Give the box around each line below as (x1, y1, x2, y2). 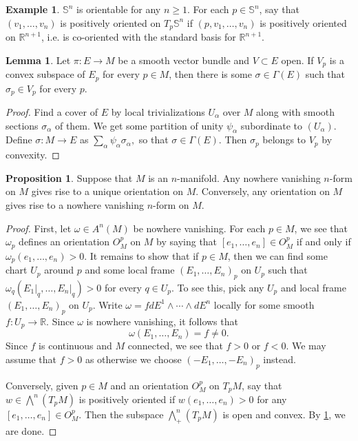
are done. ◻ (6, 423, 57, 438)
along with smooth (256, 105, 335, 119)
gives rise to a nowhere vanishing (6, 197, 144, 212)
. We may (286, 338, 326, 353)
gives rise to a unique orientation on (31, 184, 184, 198)
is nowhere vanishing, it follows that (86, 314, 238, 328)
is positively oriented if (78, 391, 176, 406)
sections (6, 118, 39, 132)
